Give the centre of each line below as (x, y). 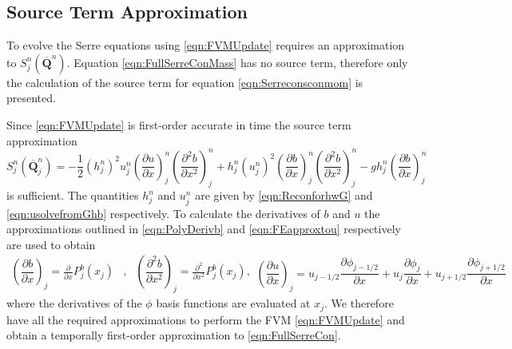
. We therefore (359, 303)
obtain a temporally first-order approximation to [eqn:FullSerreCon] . (174, 335)
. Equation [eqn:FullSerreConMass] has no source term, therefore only (237, 62)
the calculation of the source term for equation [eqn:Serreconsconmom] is (185, 82)
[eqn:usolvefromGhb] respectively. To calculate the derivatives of (163, 213)
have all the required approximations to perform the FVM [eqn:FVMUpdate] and (206, 319)
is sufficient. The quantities (73, 195)
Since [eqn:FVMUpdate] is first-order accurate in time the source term (179, 124)
